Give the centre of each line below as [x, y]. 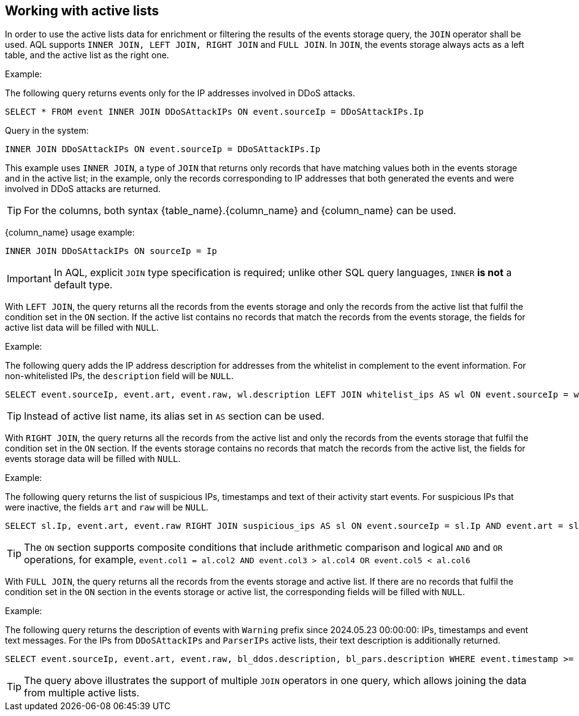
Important [29, 279]
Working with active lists [82, 11]
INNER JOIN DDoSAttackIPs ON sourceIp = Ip [111, 251]
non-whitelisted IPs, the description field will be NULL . [119, 376]
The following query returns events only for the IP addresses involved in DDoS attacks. [180, 93]
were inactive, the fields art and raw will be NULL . [107, 507]
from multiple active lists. [82, 693]
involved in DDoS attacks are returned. [83, 189]
